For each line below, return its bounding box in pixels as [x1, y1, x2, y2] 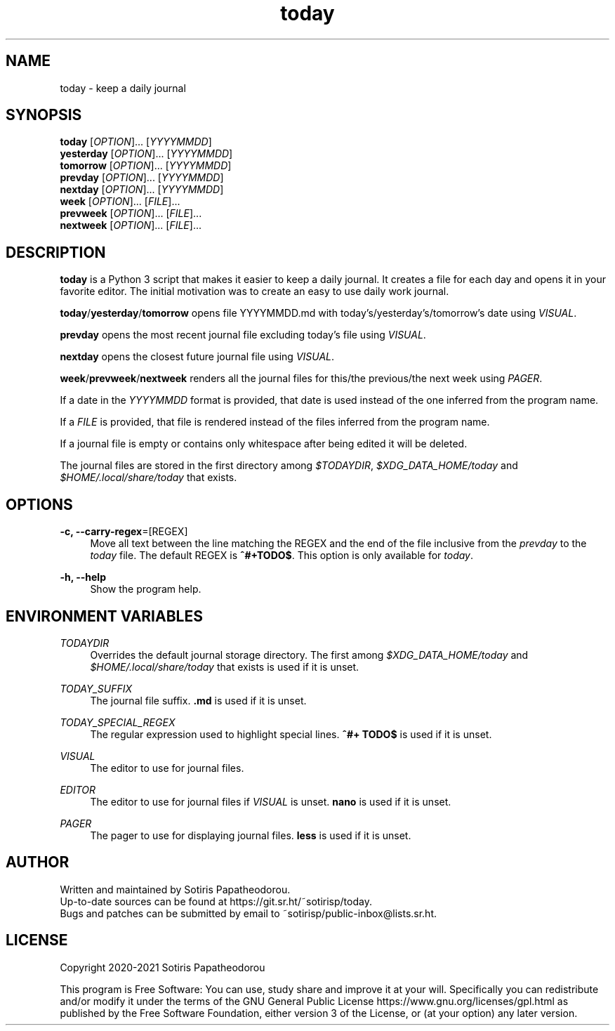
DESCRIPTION [6, 243, 106, 261]
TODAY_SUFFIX [60, 682, 133, 695]
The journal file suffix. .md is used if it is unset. [90, 694, 307, 707]
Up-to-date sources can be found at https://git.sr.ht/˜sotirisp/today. [60, 895, 372, 907]
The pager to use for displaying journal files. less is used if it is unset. [90, 829, 411, 841]
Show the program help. [90, 583, 201, 596]
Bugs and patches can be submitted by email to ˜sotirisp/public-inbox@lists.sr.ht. [60, 907, 437, 919]
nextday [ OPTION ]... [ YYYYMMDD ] [60, 183, 224, 196]
